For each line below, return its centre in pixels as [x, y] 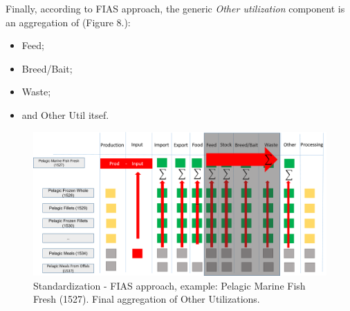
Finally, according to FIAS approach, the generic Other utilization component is [175, 8]
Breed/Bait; [47, 68]
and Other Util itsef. [65, 114]
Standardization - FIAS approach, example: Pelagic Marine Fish [169, 285]
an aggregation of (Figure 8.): [68, 22]
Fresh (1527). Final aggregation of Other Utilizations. [147, 299]
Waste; [36, 92]
